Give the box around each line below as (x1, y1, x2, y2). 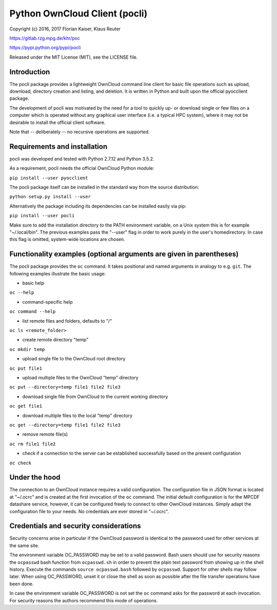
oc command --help (9, 309, 56, 315)
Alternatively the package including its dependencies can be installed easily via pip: (9, 203, 187, 209)
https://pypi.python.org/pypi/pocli (9, 44, 81, 51)
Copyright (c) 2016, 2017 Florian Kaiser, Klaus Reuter (9, 26, 121, 32)
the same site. (9, 542, 39, 548)
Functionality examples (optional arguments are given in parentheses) (9, 250, 239, 258)
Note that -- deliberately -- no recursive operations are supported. (9, 129, 150, 135)
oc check (9, 460, 32, 466)
